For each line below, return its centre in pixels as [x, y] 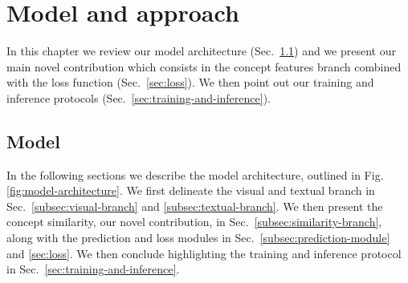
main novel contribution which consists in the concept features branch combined [204, 66]
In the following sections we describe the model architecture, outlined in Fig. [195, 174]
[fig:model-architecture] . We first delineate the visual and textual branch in [191, 190]
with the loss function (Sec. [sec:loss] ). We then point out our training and [190, 82]
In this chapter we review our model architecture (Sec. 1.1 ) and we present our [201, 51]
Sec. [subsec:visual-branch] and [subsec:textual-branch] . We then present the [195, 206]
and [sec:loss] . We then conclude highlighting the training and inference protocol [204, 253]
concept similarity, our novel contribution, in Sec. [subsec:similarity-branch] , [194, 222]
